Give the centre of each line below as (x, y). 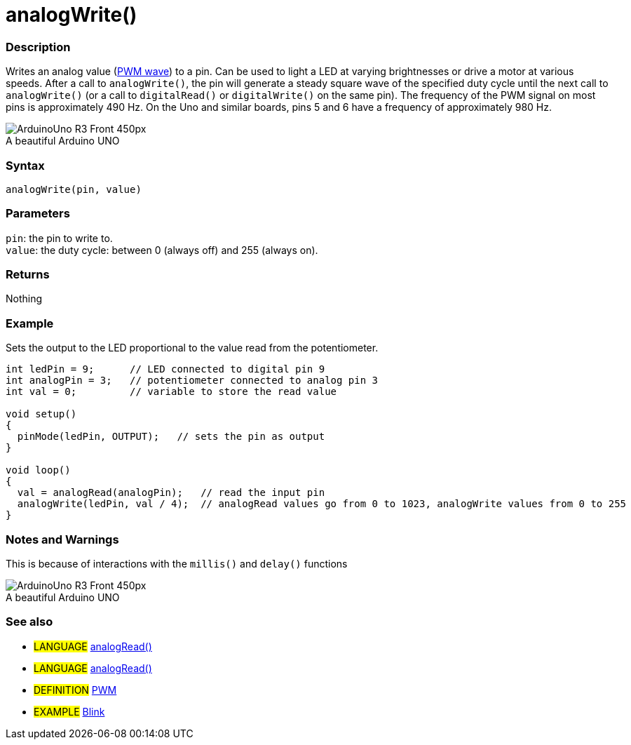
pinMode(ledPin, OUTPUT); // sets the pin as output (171, 437)
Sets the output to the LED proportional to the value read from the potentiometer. (192, 348)
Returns (28, 274)
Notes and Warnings (62, 539)
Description (38, 47)
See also (29, 622)
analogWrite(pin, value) (74, 189)
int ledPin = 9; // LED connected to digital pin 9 (165, 369)
